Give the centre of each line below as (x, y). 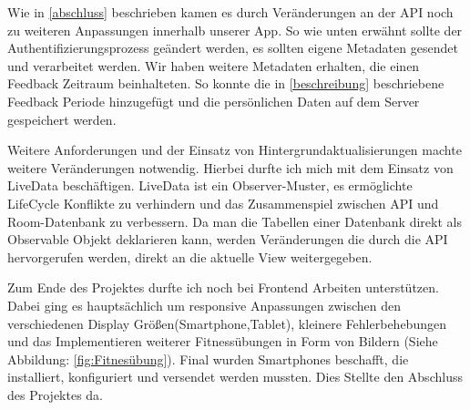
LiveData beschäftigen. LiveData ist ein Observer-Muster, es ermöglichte (210, 185)
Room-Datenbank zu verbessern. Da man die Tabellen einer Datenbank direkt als (235, 221)
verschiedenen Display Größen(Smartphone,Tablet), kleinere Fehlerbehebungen (227, 323)
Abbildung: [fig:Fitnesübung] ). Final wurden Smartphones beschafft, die (208, 359)
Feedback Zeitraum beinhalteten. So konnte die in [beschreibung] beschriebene (226, 83)
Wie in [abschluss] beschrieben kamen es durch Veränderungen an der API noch (230, 12)
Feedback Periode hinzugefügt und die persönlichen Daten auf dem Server (214, 101)
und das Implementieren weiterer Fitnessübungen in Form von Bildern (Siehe (223, 341)
